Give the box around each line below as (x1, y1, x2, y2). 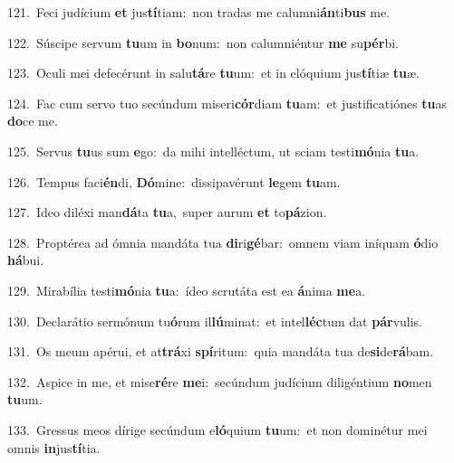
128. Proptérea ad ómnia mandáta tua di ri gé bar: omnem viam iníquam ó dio (7, 232, 439, 251)
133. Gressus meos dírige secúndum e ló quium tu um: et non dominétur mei (7, 420, 428, 439)
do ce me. (7, 111, 58, 130)
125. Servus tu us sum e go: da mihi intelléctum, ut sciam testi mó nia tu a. (7, 141, 420, 160)
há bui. (7, 250, 44, 269)
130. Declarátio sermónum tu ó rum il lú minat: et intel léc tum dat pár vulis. (7, 311, 422, 330)
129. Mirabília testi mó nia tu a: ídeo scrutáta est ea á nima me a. (7, 280, 366, 299)
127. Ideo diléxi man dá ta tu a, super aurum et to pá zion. (7, 203, 327, 222)
